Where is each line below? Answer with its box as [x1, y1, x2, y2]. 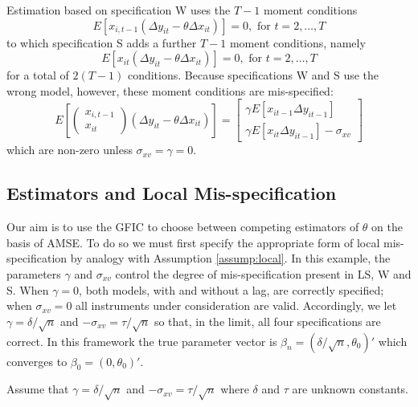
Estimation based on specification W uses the [6, 2, 231, 18]
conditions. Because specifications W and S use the [127, 67, 379, 83]
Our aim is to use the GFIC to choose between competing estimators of [6, 218, 359, 235]
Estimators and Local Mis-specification [6, 181, 337, 206]
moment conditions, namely [229, 34, 366, 51]
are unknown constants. [292, 381, 409, 397]
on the [371, 218, 403, 235]
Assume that [6, 381, 69, 397]
